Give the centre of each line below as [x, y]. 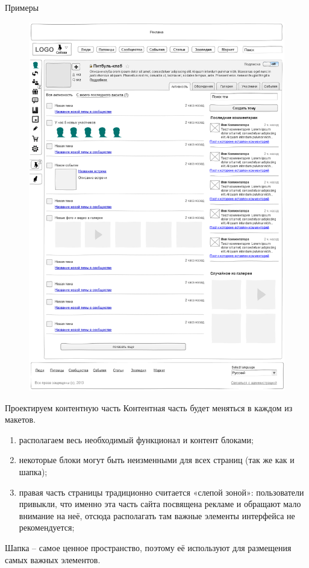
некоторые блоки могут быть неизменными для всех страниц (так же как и [157, 460]
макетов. [20, 419]
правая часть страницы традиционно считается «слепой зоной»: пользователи [161, 492]
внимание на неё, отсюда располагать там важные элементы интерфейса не [157, 515]
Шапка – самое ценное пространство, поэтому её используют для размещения [148, 547]
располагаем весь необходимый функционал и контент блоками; [136, 439]
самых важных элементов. [53, 559]
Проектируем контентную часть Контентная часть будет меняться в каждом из [149, 407]
